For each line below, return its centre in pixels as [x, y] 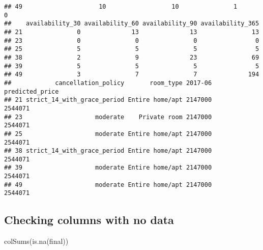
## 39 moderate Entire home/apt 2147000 [108, 168]
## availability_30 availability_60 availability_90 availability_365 [132, 24]
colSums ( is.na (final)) [36, 241]
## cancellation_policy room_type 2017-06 [108, 83]
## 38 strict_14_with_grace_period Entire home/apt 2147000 [108, 151]
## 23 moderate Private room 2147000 [108, 117]
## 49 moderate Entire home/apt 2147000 [108, 185]
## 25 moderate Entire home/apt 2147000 [108, 134]
